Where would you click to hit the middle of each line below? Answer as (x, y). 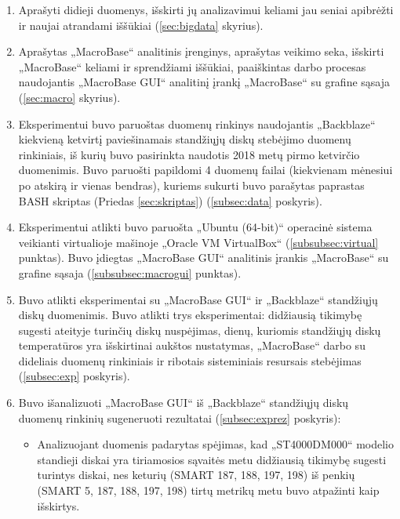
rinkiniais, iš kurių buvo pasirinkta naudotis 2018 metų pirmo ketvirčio (189, 154)
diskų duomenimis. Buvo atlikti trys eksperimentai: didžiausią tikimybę (190, 315)
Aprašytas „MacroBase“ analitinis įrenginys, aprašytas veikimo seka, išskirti (201, 51)
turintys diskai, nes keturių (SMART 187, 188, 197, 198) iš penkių (196, 475)
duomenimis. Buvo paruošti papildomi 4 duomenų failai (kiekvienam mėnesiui (205, 170)
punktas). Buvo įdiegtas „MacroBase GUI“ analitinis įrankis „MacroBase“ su (204, 258)
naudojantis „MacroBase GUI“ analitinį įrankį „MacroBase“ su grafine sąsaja (204, 82)
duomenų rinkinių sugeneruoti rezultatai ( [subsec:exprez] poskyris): (180, 417)
